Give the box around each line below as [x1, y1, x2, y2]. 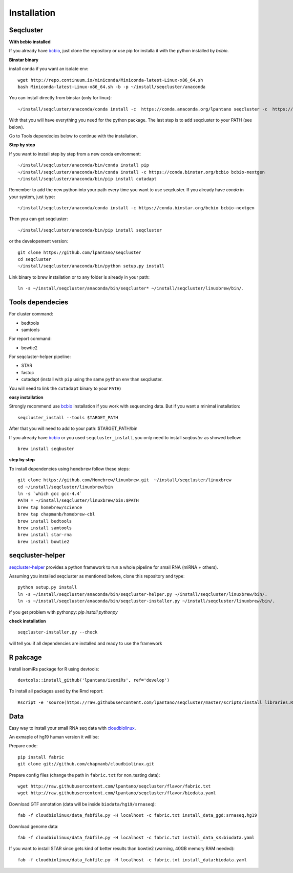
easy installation [9, 394, 43, 401]
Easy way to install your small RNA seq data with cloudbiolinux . [9, 725, 136, 731]
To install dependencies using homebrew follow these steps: [9, 466, 130, 471]
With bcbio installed [9, 39, 51, 45]
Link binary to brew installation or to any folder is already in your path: [9, 274, 150, 280]
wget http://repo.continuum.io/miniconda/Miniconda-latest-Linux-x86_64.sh [18, 77, 203, 83]
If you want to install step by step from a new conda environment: [9, 151, 141, 157]
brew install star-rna [18, 532, 72, 537]
